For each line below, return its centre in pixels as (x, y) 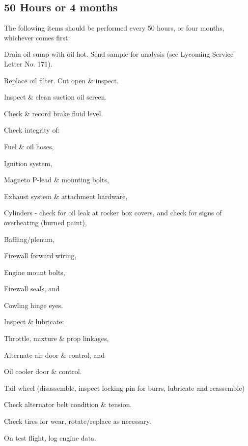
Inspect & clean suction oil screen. (55, 97)
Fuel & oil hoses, (29, 146)
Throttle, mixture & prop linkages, (56, 338)
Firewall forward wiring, (40, 256)
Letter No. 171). (28, 63)
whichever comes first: (37, 37)
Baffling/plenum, (29, 239)
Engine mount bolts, (35, 272)
